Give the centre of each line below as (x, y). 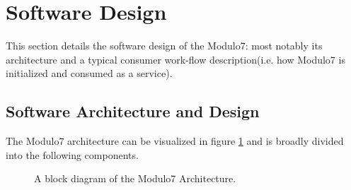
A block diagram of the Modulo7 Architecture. (135, 178)
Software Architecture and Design (133, 111)
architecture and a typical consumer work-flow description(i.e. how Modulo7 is (175, 59)
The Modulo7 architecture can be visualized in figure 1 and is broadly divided (175, 141)
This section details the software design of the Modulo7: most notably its (164, 46)
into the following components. (72, 154)
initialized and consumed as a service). (89, 73)
